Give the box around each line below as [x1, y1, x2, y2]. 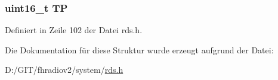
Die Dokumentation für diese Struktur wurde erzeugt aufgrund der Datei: [5, 43, 274, 56]
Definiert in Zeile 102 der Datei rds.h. [5, 24, 143, 36]
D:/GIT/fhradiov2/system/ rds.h [5, 63, 123, 76]
